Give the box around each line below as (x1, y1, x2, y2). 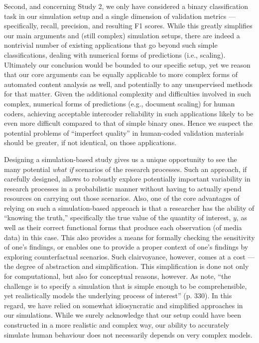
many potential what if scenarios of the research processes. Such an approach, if (4, 164, 247, 174)
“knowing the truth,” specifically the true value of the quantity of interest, (4, 212, 231, 223)
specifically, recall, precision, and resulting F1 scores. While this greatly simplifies (4, 20, 253, 31)
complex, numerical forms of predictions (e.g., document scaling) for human (4, 98, 235, 108)
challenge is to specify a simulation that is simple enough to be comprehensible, (4, 280, 247, 291)
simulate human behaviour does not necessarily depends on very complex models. (4, 329, 253, 340)
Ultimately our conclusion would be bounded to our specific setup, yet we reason (4, 59, 251, 70)
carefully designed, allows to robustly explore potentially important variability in (4, 173, 251, 184)
